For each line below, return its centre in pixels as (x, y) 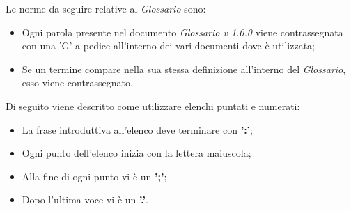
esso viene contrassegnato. (77, 83)
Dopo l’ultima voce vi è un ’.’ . (85, 200)
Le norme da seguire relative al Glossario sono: (106, 8)
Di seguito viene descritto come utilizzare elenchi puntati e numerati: (153, 105)
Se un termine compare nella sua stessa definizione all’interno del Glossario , (184, 69)
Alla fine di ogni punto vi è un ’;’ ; (94, 176)
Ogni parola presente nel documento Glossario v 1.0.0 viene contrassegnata (182, 32)
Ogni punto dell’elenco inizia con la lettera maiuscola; (136, 153)
